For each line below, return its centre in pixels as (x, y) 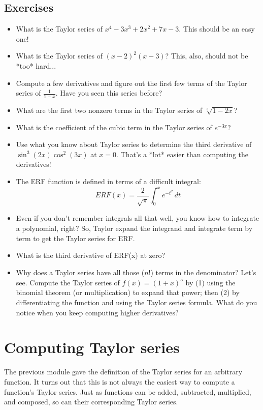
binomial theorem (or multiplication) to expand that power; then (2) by (128, 292)
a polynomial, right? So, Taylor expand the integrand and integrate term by (134, 228)
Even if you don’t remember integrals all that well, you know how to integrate (138, 218)
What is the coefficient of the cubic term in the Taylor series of (114, 127)
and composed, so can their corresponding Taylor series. (91, 402)
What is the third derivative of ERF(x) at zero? (91, 255)
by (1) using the (210, 282)
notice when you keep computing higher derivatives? (97, 312)
